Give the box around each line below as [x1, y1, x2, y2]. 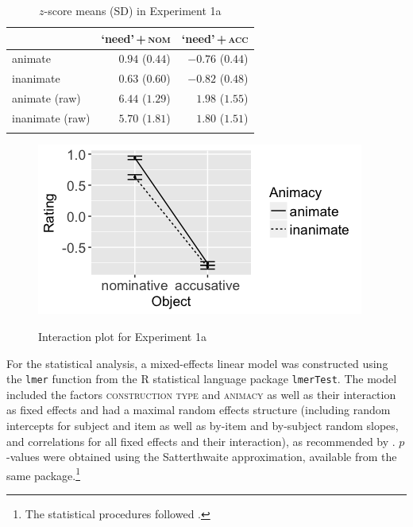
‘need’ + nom [101, 29, 171, 46]
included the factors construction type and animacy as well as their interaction [6, 386, 396, 402]
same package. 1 [6, 464, 81, 483]
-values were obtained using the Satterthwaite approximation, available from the [6, 448, 397, 465]
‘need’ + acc [181, 29, 249, 46]
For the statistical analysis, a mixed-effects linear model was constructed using [6, 355, 388, 371]
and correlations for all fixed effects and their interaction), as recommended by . [6, 432, 396, 449]
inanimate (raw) [12, 109, 91, 126]
